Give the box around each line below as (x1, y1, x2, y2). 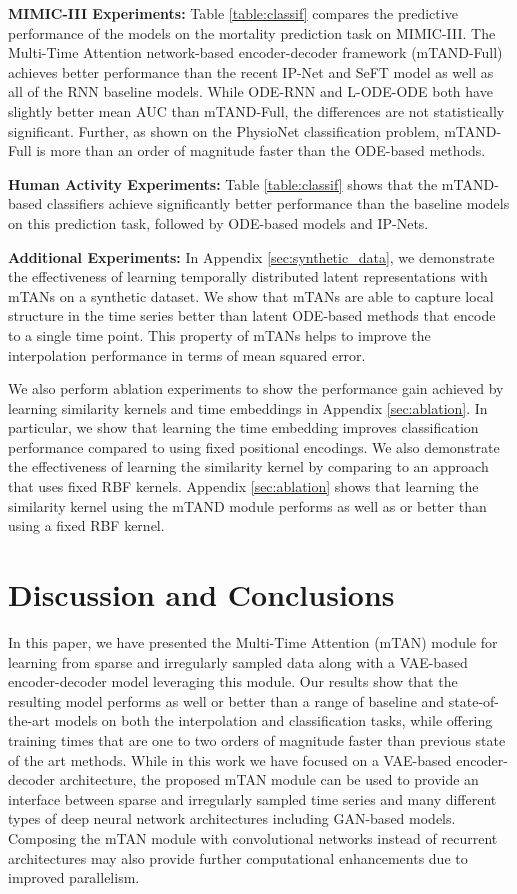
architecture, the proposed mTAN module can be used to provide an (59, 769, 479, 790)
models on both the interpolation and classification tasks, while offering (54, 710, 493, 731)
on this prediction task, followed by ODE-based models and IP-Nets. (8, 212, 429, 233)
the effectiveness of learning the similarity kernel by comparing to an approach (8, 456, 489, 477)
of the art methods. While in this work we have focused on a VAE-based (8, 749, 452, 770)
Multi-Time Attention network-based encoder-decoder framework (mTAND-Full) (8, 42, 503, 63)
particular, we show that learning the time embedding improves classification (8, 417, 479, 438)
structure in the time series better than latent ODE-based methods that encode (8, 305, 496, 326)
